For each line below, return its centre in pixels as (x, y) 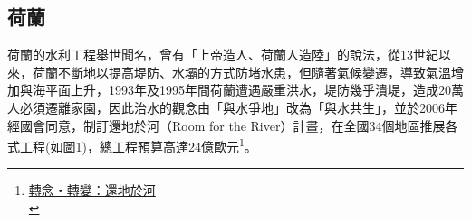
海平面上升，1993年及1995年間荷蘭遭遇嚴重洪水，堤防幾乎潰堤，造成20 (241, 90)
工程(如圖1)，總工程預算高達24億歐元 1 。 (138, 145)
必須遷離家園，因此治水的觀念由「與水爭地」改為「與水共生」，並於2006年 (238, 107)
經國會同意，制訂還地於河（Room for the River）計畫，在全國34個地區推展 (226, 125)
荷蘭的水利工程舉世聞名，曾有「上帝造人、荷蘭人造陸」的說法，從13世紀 (223, 55)
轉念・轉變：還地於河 (92, 190)
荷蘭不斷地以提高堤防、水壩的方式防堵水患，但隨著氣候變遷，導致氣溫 (241, 72)
